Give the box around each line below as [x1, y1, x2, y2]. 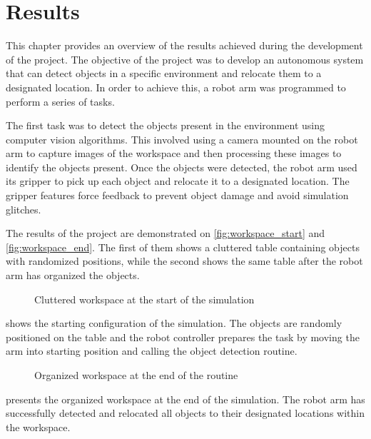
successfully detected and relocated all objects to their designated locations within [6, 405, 365, 420]
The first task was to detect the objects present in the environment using [6, 118, 325, 133]
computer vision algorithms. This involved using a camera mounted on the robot [6, 131, 358, 146]
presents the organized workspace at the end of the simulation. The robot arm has [6, 391, 365, 406]
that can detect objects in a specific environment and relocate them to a [6, 66, 322, 81]
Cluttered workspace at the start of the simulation [34, 291, 255, 306]
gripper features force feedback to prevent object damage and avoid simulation [6, 188, 349, 203]
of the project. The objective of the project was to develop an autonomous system [6, 51, 364, 66]
